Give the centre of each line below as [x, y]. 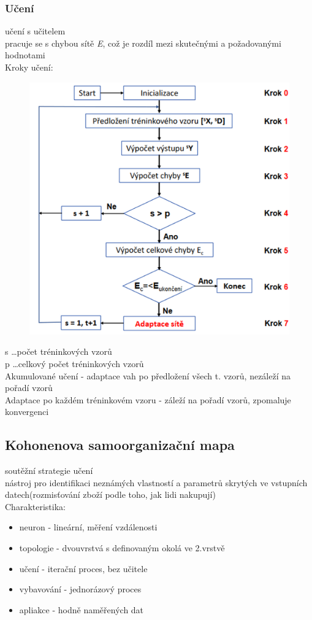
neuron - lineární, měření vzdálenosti [88, 527]
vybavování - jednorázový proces [80, 589]
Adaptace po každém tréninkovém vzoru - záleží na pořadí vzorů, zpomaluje [148, 399]
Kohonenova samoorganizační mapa [120, 445]
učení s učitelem [35, 31]
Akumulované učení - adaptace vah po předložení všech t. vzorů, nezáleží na [148, 375]
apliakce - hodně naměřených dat [82, 609]
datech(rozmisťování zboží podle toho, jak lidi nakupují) [110, 494]
